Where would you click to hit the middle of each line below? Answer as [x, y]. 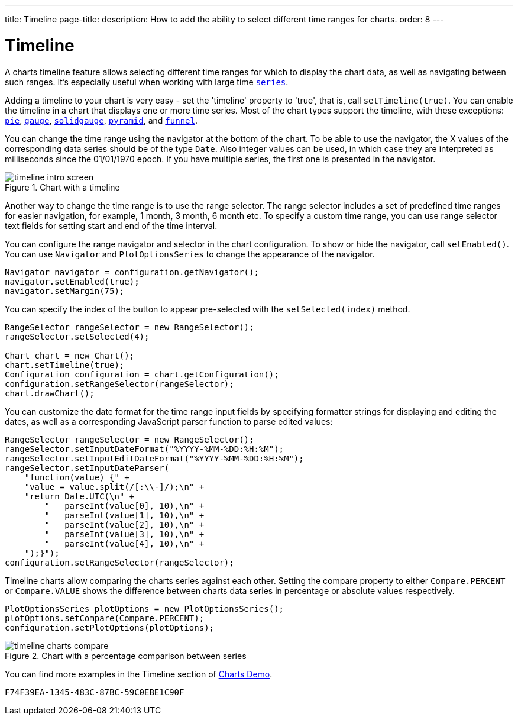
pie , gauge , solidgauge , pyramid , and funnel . [101, 120]
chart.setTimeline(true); [65, 365]
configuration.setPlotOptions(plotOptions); [110, 627]
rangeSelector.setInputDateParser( [87, 468]
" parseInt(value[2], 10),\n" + [124, 524]
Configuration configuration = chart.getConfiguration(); [142, 374]
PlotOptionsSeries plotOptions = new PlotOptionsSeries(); [145, 608]
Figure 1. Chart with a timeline [62, 187]
